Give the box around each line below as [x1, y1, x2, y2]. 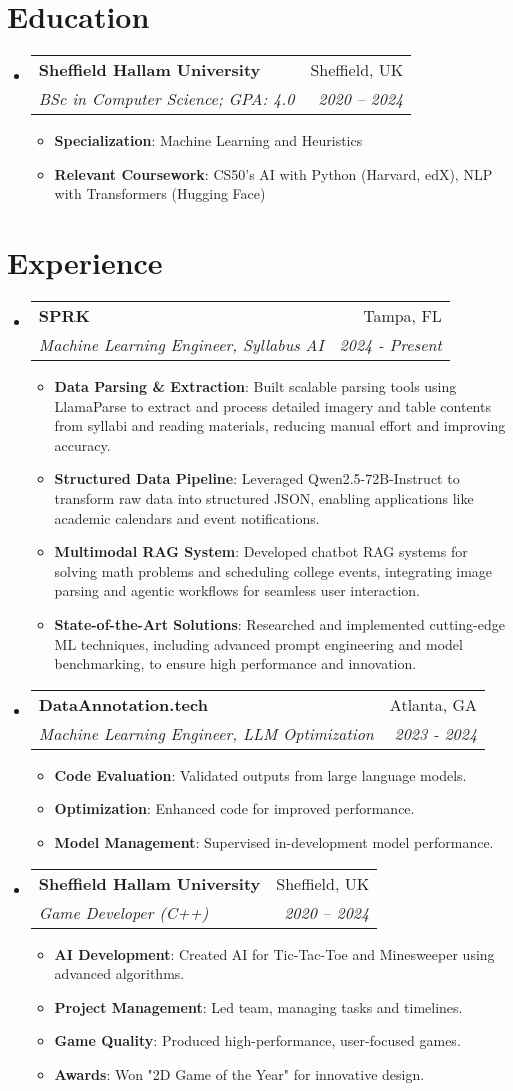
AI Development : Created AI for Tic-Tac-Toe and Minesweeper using [54, 943, 495, 964]
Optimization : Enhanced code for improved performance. [54, 798, 415, 819]
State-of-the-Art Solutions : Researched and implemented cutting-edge [54, 613, 505, 634]
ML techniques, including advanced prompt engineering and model [54, 633, 463, 654]
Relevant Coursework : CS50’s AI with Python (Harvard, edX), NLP [54, 163, 493, 184]
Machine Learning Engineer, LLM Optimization [38, 721, 374, 745]
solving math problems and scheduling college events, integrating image [54, 560, 493, 581]
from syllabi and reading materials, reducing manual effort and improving [54, 415, 506, 436]
